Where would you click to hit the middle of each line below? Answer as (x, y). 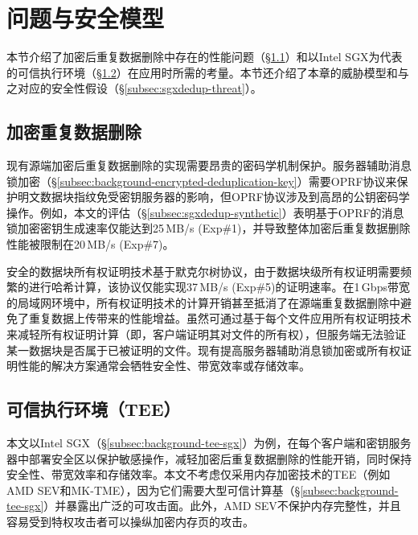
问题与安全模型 (86, 18)
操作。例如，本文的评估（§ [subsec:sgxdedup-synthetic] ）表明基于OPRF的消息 (205, 212)
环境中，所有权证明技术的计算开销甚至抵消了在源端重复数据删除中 (225, 302)
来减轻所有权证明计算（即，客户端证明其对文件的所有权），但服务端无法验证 (206, 334)
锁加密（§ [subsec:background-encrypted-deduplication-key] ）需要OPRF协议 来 (202, 181)
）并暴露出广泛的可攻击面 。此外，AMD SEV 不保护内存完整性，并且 (222, 506)
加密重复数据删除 (74, 132)
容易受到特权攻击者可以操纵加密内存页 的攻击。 (130, 521)
